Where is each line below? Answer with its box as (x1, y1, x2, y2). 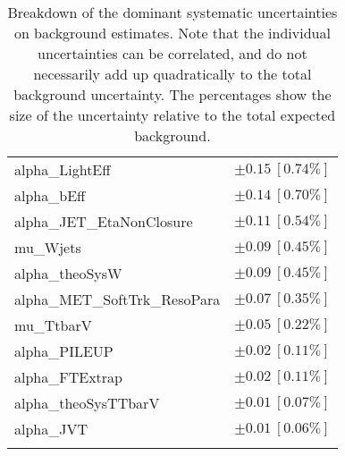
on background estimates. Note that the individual (13, 22, 331, 43)
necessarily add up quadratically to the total (33, 63, 312, 84)
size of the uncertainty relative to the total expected (9, 105, 336, 125)
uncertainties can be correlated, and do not (38, 43, 307, 63)
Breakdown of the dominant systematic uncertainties (7, 2, 338, 22)
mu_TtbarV (14, 315, 92, 335)
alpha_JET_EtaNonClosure (14, 211, 193, 232)
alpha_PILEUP (14, 341, 114, 361)
